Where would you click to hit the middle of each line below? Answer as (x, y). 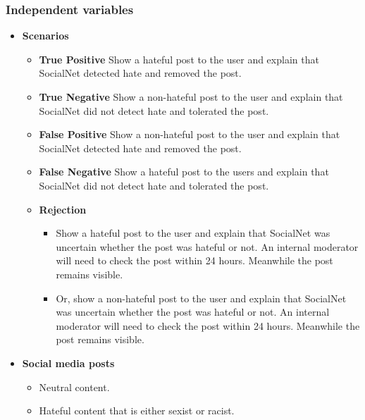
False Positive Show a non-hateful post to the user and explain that (190, 134)
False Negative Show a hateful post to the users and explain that (184, 172)
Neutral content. (74, 387)
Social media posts (68, 363)
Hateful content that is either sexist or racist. (137, 410)
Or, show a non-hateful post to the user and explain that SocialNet (201, 298)
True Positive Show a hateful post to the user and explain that (179, 59)
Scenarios (45, 36)
